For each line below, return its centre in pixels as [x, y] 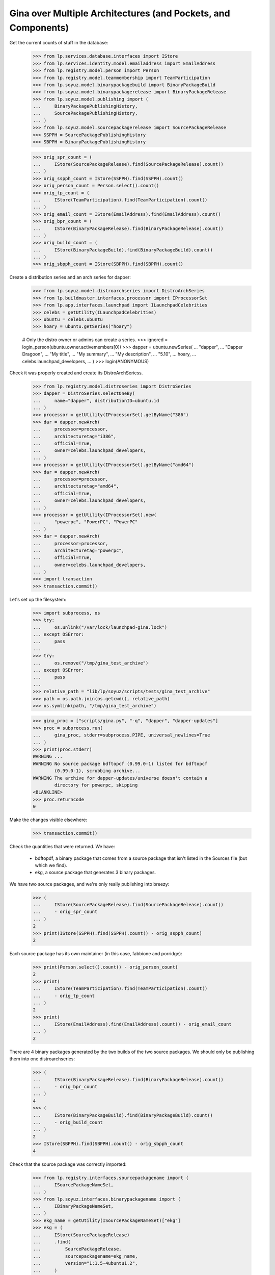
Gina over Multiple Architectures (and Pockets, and [120, 13]
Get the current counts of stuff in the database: [59, 43]
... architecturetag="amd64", [76, 486]
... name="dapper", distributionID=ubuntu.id [96, 401]
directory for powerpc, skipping [96, 785]
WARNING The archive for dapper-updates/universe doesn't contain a [120, 778]
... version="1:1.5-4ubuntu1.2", [85, 1263]
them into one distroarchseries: [42, 1059]
